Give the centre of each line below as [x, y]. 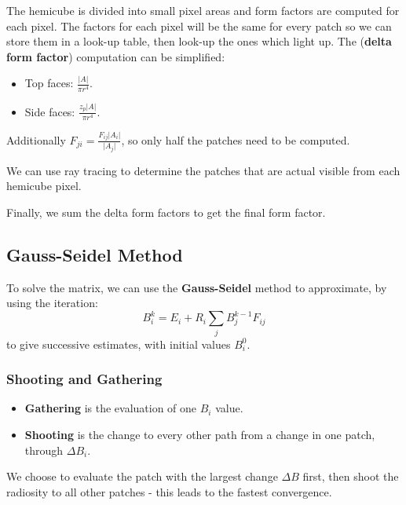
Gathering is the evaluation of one [111, 408]
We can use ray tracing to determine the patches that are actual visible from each [203, 170]
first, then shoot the [351, 476]
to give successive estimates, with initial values [119, 344]
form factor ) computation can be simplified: [116, 56]
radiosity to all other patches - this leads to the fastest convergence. [169, 491]
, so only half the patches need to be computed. [236, 139]
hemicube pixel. [44, 186]
